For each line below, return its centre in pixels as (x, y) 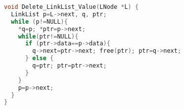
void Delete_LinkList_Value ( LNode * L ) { (71, 7)
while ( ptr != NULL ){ (48, 36)
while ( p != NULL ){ (39, 21)
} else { (39, 58)
